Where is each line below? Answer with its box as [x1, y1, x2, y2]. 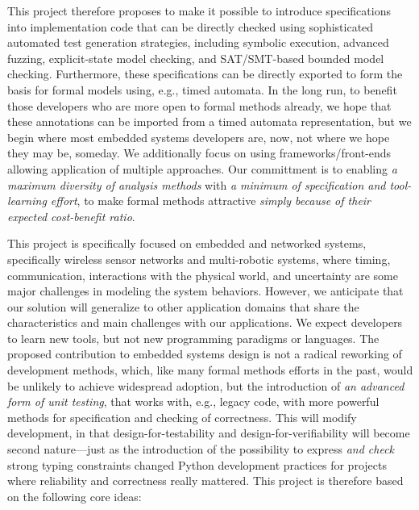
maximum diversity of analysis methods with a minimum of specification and [7, 176, 386, 193]
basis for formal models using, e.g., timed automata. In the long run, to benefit [7, 81, 397, 98]
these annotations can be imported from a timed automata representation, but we [7, 113, 412, 130]
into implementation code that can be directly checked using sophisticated [7, 18, 374, 35]
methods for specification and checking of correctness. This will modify [7, 408, 357, 425]
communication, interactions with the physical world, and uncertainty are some [7, 266, 398, 283]
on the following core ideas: [7, 487, 142, 504]
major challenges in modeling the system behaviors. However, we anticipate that [7, 282, 404, 299]
